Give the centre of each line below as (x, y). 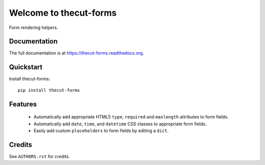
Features (23, 104)
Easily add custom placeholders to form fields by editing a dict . (101, 131)
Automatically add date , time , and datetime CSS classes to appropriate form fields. (120, 124)
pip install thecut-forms (49, 90)
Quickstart (26, 67)
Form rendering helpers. (34, 27)
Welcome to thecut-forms (63, 13)
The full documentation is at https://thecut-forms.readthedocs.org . (77, 53)
